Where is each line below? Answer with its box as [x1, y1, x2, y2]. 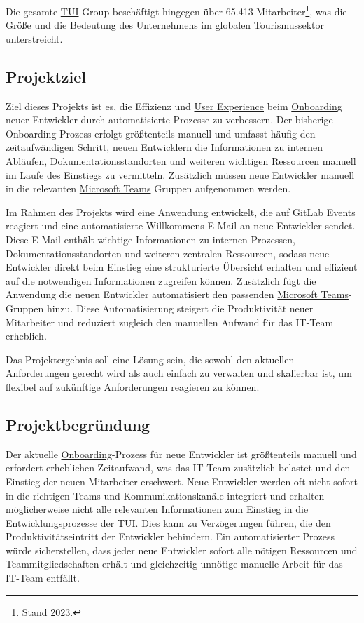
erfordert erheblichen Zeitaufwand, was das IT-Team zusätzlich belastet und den [6, 460, 351, 475]
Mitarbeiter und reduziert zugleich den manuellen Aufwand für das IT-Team [6, 314, 334, 329]
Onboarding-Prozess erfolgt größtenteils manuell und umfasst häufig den [6, 126, 316, 140]
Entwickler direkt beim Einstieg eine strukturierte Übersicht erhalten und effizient [6, 260, 358, 274]
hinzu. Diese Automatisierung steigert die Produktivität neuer [46, 300, 314, 315]
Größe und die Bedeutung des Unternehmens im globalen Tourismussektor [6, 18, 325, 32]
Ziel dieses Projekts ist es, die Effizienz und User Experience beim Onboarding [6, 98, 342, 113]
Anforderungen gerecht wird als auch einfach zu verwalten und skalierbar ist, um [6, 366, 352, 380]
